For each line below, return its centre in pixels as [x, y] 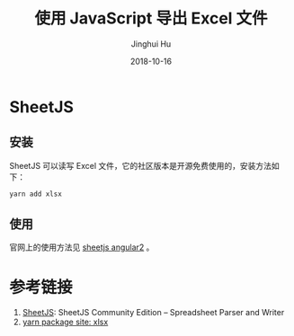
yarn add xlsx [36, 194]
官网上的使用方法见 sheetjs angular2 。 [82, 247]
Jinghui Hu [151, 44]
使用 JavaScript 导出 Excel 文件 [151, 18]
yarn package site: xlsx [65, 322]
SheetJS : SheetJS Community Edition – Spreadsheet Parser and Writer [153, 313]
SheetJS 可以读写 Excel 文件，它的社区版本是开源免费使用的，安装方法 [141, 165]
